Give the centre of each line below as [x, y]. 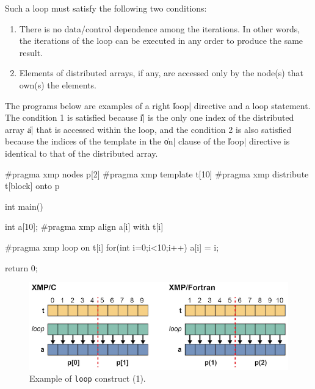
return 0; [21, 267]
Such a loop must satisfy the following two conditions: [106, 8]
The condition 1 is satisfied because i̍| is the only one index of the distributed [150, 117]
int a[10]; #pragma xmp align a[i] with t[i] [84, 227]
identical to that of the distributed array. [81, 153]
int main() [24, 206]
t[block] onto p [32, 186]
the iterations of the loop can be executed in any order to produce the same [161, 41]
